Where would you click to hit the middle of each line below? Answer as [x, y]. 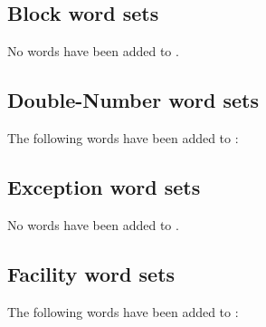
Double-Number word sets [133, 100]
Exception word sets [104, 186]
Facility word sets [91, 273]
